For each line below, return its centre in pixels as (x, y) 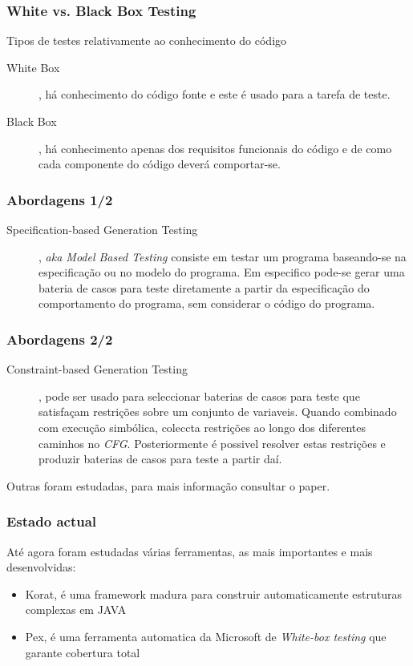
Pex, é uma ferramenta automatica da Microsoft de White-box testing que (206, 636)
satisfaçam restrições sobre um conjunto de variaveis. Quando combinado (218, 412)
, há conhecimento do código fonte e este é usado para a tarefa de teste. (215, 94)
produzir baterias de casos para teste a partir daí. (160, 459)
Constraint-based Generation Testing (97, 369)
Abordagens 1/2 (60, 199)
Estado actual (52, 521)
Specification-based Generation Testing (102, 229)
